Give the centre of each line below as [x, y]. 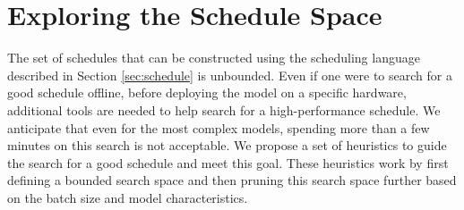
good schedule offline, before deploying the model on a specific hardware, [207, 92]
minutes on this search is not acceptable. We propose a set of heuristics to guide [227, 145]
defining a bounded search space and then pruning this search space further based [232, 180]
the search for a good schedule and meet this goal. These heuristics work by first [228, 162]
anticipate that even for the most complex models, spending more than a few [219, 127]
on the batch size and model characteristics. [128, 197]
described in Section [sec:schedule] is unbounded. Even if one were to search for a [230, 75]
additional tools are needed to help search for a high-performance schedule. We [224, 109]
